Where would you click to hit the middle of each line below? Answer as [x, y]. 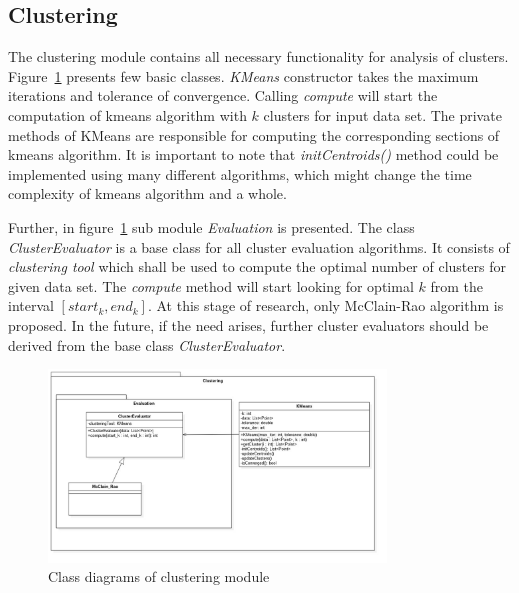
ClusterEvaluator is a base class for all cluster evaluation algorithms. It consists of [259, 246]
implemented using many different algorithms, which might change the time [240, 173]
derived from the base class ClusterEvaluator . [147, 344]
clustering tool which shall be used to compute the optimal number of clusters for [257, 266]
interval [31, 305]
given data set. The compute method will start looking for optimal [211, 285]
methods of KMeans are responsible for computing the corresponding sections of [254, 134]
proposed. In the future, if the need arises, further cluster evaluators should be [248, 324]
